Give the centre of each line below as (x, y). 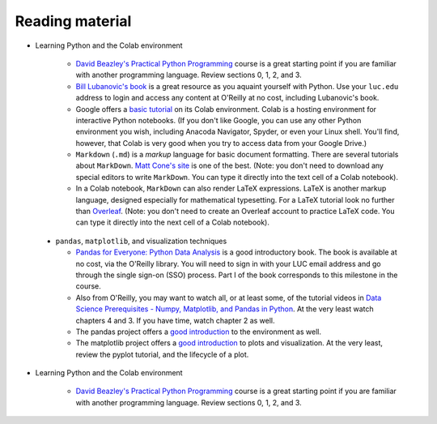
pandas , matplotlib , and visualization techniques (141, 241)
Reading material (73, 21)
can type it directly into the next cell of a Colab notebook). (173, 222)
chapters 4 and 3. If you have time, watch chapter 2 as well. (175, 320)
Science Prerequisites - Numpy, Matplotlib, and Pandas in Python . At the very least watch (225, 309)
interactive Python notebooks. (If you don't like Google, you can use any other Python (218, 120)
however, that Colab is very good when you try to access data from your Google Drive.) (221, 143)
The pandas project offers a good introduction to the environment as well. (198, 332)
